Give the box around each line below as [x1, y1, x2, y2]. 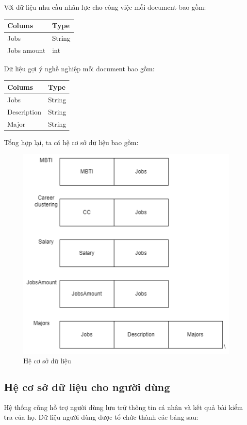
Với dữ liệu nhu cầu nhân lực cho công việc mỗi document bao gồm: [4, 2, 206, 12]
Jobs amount [7, 45, 46, 55]
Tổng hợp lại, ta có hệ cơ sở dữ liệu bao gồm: [4, 137, 139, 147]
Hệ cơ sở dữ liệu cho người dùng [4, 379, 170, 394]
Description [7, 106, 41, 116]
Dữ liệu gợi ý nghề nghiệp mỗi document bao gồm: [4, 63, 155, 73]
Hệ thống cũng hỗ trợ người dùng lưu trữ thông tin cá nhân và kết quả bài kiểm [4, 402, 243, 412]
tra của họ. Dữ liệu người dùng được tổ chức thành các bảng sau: [4, 411, 198, 422]
